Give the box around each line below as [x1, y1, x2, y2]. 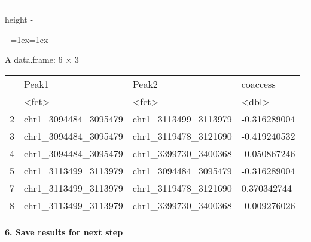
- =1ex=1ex [5, 33, 48, 45]
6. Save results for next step [5, 226, 123, 238]
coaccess [241, 76, 276, 91]
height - [5, 13, 33, 25]
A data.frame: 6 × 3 [5, 53, 79, 66]
